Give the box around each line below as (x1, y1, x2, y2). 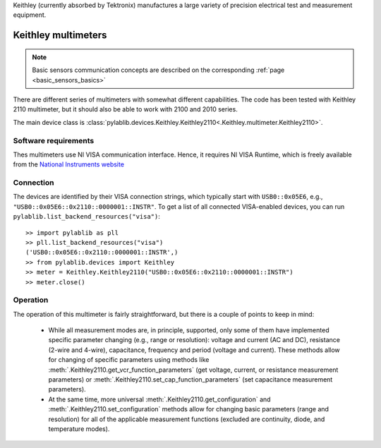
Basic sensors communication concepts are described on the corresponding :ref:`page (32, 66, 285, 74)
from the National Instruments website (13, 160, 125, 169)
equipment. (13, 11, 47, 19)
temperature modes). (48, 424, 110, 433)
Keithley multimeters (13, 29, 107, 42)
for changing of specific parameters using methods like (48, 356, 210, 364)
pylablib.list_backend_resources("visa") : (13, 212, 160, 221)
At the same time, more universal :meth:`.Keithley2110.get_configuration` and (48, 395, 271, 404)
